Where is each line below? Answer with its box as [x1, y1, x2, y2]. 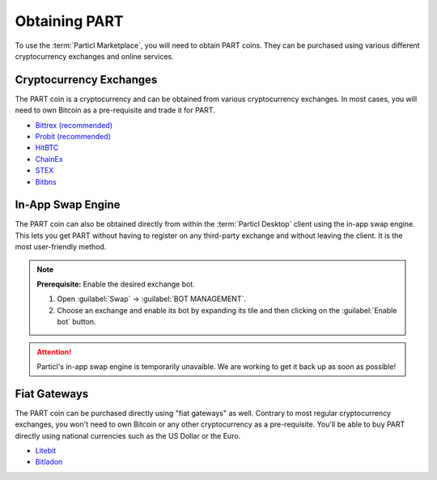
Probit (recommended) [35, 132, 111, 142]
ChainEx [35, 154, 64, 164]
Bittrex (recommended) [35, 120, 113, 130]
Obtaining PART [15, 12, 125, 30]
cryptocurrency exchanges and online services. [15, 51, 174, 61]
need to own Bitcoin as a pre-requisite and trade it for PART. [15, 105, 216, 115]
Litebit [35, 446, 57, 456]
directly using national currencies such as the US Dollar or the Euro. [15, 431, 241, 440]
